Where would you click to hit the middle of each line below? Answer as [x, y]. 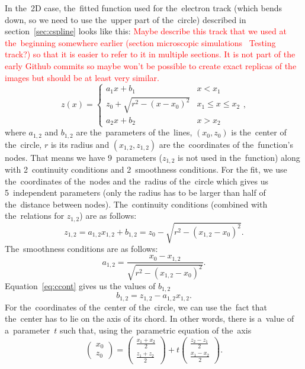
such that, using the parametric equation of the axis [156, 330]
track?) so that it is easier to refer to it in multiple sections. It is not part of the [150, 54]
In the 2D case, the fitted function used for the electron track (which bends [143, 8]
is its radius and [80, 144]
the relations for [35, 216]
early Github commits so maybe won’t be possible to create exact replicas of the [151, 65]
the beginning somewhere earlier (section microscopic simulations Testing [140, 42]
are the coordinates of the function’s [226, 144]
